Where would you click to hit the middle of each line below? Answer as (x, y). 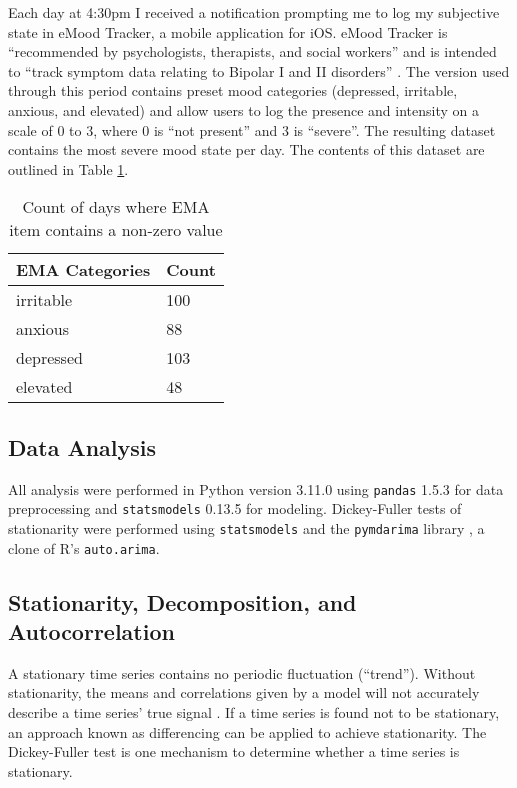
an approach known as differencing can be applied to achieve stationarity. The (247, 731)
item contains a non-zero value (116, 230)
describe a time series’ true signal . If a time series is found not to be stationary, (254, 711)
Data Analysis (82, 446)
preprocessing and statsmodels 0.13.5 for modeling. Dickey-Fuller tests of (235, 508)
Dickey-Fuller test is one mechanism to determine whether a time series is (234, 751)
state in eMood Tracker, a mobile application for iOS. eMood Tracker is (228, 31)
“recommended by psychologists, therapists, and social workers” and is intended (252, 51)
